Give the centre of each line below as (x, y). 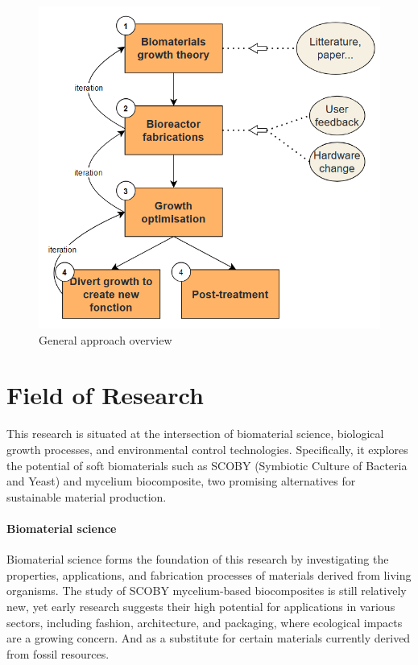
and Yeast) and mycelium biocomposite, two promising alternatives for (181, 481)
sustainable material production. (87, 496)
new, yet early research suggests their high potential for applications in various (201, 606)
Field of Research (105, 395)
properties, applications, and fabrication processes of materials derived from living (209, 574)
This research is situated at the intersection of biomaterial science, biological (195, 434)
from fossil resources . (58, 653)
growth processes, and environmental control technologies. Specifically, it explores (207, 449)
